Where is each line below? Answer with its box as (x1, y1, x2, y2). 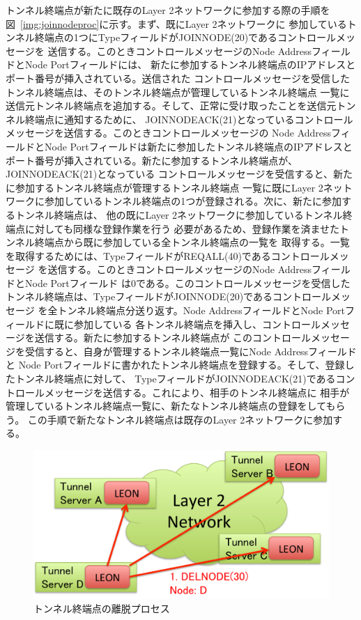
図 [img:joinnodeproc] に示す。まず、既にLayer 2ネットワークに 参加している (6, 16, 347, 31)
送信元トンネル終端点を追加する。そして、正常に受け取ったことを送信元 (6, 98, 337, 113)
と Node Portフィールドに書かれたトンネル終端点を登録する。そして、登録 (6, 357, 345, 372)
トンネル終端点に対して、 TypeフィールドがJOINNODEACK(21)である (15, 371, 336, 386)
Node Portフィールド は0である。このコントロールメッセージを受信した (24, 275, 351, 290)
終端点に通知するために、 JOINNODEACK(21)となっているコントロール (24, 111, 353, 126)
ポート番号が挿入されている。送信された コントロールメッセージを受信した (6, 70, 350, 85)
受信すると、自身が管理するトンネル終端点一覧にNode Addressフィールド (24, 343, 357, 358)
